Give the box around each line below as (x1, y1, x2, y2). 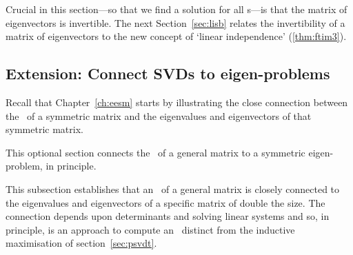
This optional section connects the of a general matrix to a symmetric (6, 145, 305, 159)
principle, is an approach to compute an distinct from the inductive (6, 222, 295, 236)
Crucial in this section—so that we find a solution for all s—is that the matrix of (6, 2, 347, 16)
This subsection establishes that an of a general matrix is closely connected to (6, 181, 340, 196)
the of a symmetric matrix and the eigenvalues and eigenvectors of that (6, 108, 312, 123)
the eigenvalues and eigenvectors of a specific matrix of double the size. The (6, 195, 325, 210)
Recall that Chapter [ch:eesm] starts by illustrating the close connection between (6, 94, 348, 109)
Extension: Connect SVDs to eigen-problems (6, 63, 330, 84)
